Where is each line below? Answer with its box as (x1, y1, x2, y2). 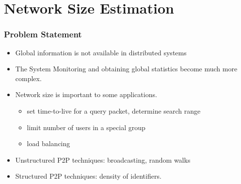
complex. (15, 73, 42, 83)
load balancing (27, 138, 70, 149)
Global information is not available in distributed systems (15, 47, 187, 57)
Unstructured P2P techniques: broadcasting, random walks (15, 154, 191, 165)
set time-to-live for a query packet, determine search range (27, 105, 201, 116)
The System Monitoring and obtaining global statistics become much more (15, 64, 238, 74)
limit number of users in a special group (27, 122, 145, 132)
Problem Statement (4, 28, 82, 40)
